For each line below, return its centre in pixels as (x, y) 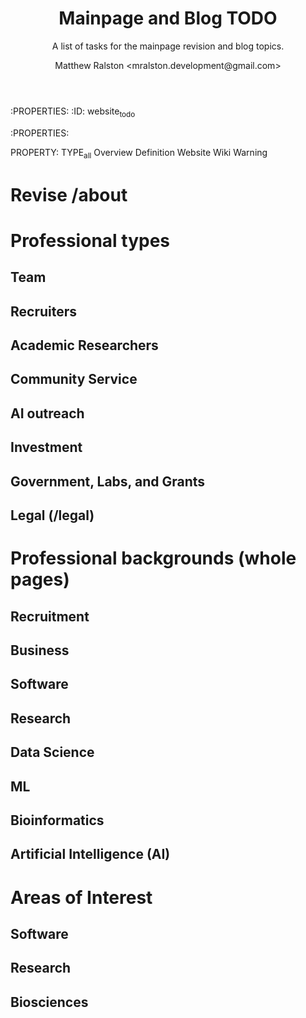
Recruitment (50, 616)
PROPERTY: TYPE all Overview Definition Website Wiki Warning (139, 153)
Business (40, 650)
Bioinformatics (57, 820)
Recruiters (44, 311)
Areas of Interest (81, 897)
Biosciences (49, 1002)
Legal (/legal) (52, 515)
